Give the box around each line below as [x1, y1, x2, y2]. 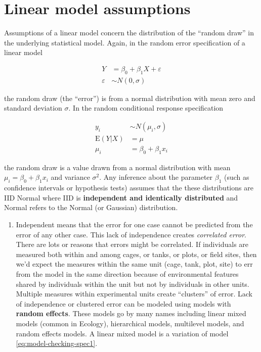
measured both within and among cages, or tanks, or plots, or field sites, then [16, 248, 257, 259]
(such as [224, 172, 249, 182]
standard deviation [4, 103, 62, 113]
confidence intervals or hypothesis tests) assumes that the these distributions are [4, 182, 253, 193]
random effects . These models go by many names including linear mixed [16, 308, 246, 319]
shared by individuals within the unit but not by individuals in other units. [16, 278, 249, 289]
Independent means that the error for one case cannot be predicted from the [16, 219, 253, 230]
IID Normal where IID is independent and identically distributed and [4, 192, 238, 203]
